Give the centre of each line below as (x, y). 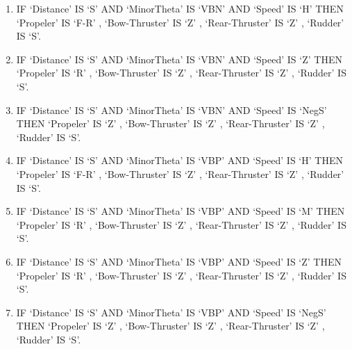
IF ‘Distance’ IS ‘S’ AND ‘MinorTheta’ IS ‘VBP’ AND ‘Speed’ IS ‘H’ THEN (179, 160)
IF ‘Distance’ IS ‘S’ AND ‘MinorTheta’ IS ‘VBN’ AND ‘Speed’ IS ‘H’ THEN (180, 8)
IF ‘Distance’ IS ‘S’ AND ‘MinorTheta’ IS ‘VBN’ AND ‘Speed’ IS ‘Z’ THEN (179, 59)
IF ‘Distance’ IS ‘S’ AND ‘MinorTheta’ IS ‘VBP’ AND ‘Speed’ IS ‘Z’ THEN (179, 261)
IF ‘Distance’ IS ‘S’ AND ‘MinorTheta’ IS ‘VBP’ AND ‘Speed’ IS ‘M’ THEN (181, 211)
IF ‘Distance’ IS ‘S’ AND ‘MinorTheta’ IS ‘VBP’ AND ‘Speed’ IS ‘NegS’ (171, 312)
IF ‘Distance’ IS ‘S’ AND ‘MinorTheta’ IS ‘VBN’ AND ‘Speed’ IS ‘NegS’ (171, 109)
